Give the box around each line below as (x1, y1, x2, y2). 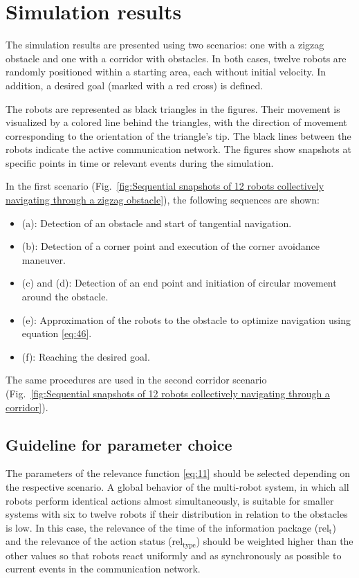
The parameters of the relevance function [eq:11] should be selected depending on (6, 466, 351, 480)
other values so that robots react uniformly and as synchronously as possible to (6, 548, 342, 562)
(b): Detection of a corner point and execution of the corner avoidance (21, 239, 320, 253)
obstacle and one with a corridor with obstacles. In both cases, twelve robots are (6, 51, 347, 65)
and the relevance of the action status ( (6, 534, 172, 548)
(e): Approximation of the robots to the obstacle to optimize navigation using (21, 312, 351, 327)
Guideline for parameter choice (6, 433, 232, 455)
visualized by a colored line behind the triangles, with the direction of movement (6, 115, 347, 129)
